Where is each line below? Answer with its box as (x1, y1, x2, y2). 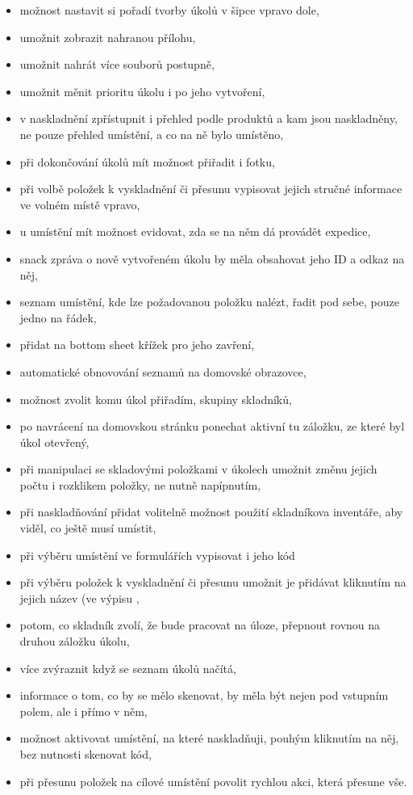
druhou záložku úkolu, (19, 633, 130, 650)
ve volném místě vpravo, (19, 196, 140, 212)
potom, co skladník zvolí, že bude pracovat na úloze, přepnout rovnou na (19, 616, 381, 633)
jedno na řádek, (19, 309, 97, 326)
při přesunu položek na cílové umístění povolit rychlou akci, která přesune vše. (19, 772, 407, 789)
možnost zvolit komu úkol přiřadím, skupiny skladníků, (19, 390, 292, 407)
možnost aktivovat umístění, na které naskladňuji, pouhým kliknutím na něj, (19, 730, 399, 747)
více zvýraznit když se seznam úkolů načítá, (19, 659, 236, 676)
